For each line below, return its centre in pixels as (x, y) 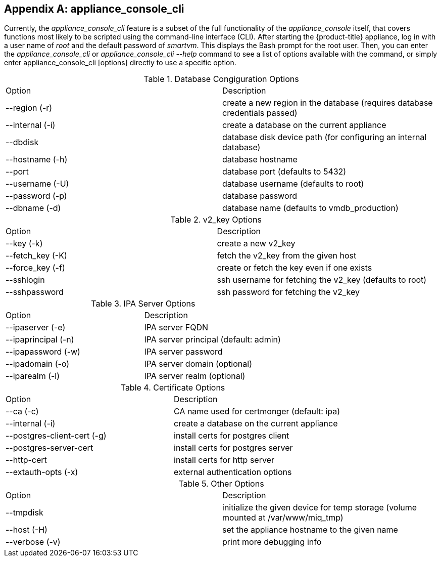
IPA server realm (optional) (195, 376)
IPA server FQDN (176, 328)
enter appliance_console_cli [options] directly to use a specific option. (120, 63)
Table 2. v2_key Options (216, 220)
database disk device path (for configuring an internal (325, 137)
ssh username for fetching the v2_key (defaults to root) (322, 280)
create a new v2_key (256, 244)
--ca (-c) (22, 412)
